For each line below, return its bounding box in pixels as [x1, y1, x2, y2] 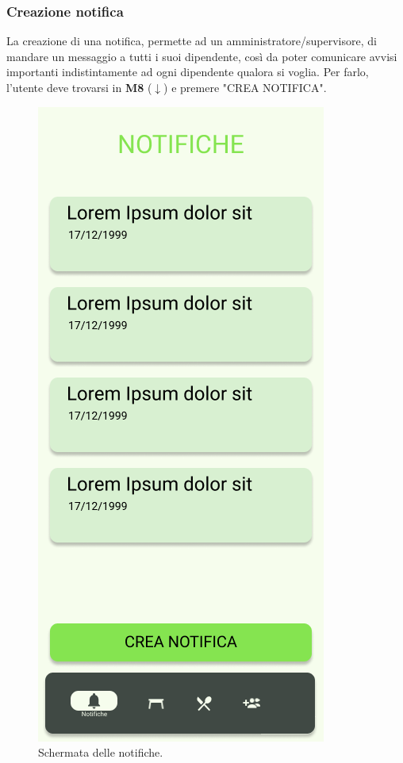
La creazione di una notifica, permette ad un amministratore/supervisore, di [6, 33, 377, 49]
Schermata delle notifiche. [38, 744, 163, 761]
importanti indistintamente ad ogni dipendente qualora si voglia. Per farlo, [6, 63, 369, 80]
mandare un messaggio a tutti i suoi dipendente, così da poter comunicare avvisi [6, 48, 397, 64]
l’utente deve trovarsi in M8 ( [6, 79, 152, 95]
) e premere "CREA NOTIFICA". [163, 79, 327, 95]
